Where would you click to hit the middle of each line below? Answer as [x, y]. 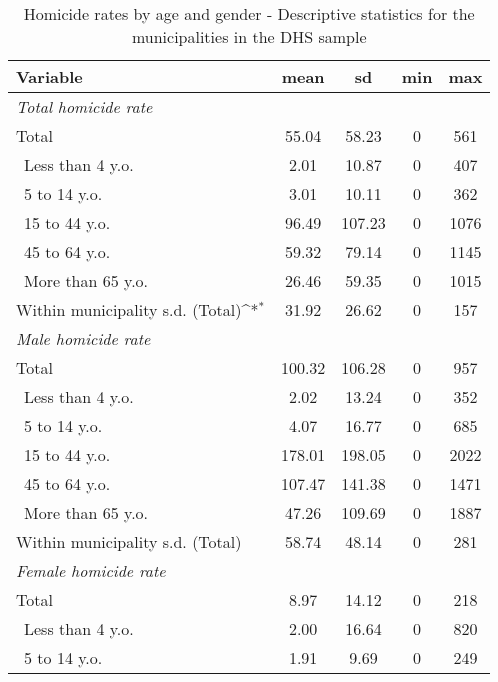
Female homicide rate [91, 570]
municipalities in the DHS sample [249, 36]
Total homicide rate [84, 106]
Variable [49, 76]
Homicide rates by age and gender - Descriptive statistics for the [249, 13]
